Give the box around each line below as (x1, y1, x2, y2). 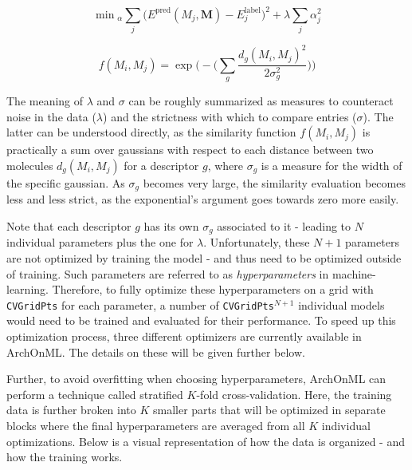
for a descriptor (124, 156, 199, 173)
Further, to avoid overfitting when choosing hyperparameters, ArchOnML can (6, 370, 386, 387)
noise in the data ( (6, 108, 96, 124)
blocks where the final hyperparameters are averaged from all (6, 417, 305, 434)
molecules (6, 156, 53, 173)
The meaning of (6, 93, 84, 109)
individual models (298, 296, 385, 313)
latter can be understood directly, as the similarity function (6, 124, 296, 140)
